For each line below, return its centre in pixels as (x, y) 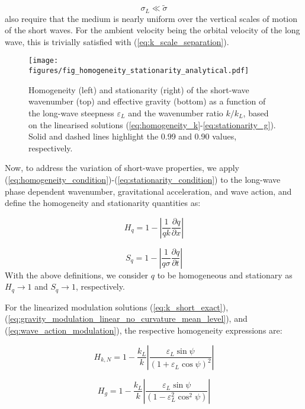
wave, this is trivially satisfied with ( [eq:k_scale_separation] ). (117, 41)
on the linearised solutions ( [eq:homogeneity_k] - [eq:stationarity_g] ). (152, 124)
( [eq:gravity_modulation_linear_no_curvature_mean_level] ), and (126, 318)
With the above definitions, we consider (77, 275)
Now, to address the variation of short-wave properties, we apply (122, 168)
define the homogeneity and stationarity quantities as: (103, 203)
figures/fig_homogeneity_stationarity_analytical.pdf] (139, 71)
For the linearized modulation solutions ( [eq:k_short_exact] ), (117, 307)
